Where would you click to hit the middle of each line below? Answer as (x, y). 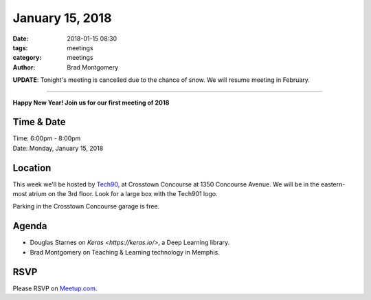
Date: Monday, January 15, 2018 (58, 148)
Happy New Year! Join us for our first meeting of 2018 (91, 103)
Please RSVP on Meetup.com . (55, 288)
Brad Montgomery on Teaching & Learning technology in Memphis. (125, 252)
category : (27, 58)
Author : (24, 67)
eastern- (333, 184)
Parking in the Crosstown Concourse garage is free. (86, 206)
